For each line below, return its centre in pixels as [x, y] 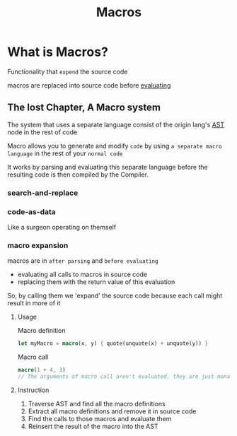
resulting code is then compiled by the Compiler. [78, 175]
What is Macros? [58, 52]
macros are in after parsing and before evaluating [83, 261]
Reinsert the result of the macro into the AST [93, 426]
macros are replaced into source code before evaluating [89, 85]
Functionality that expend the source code [68, 71]
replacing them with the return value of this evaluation [96, 282]
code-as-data [32, 211]
